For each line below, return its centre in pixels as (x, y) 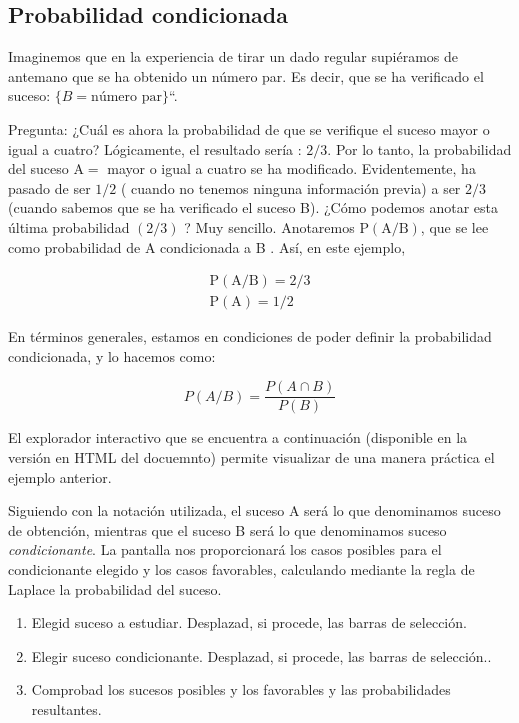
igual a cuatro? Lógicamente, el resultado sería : (155, 148)
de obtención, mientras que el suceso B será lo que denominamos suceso (227, 529)
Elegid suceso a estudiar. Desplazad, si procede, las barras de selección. (249, 622)
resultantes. (66, 708)
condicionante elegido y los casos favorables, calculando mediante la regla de (241, 569)
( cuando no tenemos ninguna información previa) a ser (290, 187)
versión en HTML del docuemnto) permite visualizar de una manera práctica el (251, 457)
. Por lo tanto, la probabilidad (419, 148)
